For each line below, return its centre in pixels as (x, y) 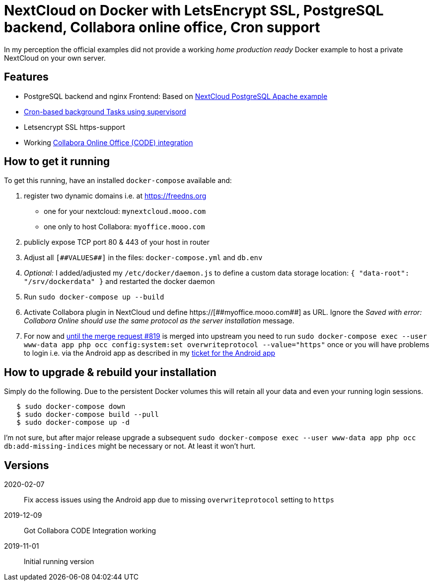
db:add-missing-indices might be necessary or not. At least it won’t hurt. (130, 446)
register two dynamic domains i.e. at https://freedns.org (115, 196)
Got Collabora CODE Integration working (90, 531)
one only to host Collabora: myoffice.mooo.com (124, 227)
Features (26, 77)
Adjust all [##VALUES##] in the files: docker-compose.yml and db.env (143, 258)
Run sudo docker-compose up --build (94, 297)
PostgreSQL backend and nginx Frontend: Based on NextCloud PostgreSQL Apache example (176, 96)
